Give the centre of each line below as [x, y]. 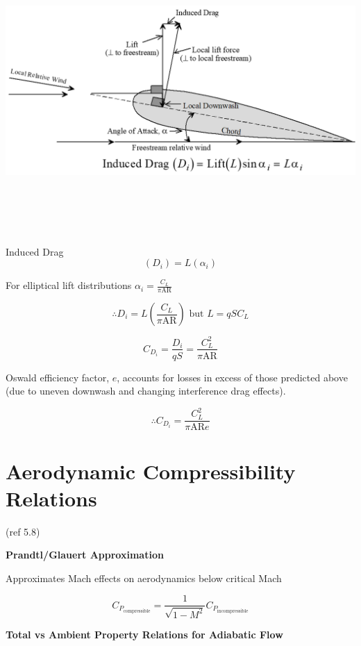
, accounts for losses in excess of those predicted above [232, 377]
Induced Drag [35, 251]
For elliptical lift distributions [69, 285]
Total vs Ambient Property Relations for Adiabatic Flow [144, 634]
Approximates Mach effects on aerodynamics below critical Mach [144, 578]
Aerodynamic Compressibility [151, 471]
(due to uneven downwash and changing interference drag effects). [146, 391]
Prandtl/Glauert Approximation [85, 555]
